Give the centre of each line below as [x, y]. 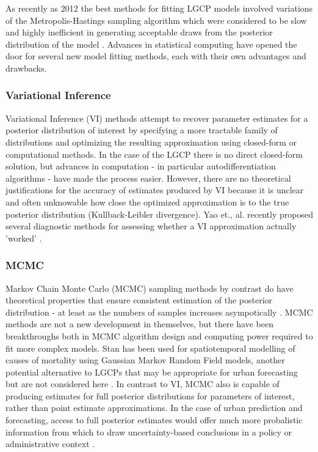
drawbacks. [26, 68]
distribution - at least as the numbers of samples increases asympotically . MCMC [159, 312]
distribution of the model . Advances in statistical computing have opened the [151, 44]
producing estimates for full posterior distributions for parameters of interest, [150, 395]
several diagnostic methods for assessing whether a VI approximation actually [151, 226]
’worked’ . [24, 238]
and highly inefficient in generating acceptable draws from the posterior [139, 32]
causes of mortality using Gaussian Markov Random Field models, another [145, 360]
